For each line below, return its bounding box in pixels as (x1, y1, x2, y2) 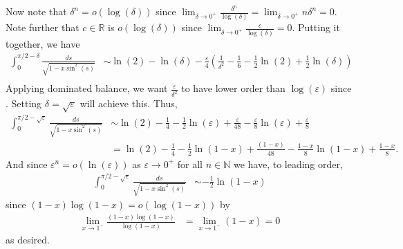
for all (177, 156, 203, 171)
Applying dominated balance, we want (6, 81, 168, 95)
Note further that (6, 20, 79, 35)
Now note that (6, 4, 67, 18)
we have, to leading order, (233, 156, 343, 171)
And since (6, 156, 48, 171)
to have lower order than (181, 81, 285, 95)
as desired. (6, 232, 50, 246)
